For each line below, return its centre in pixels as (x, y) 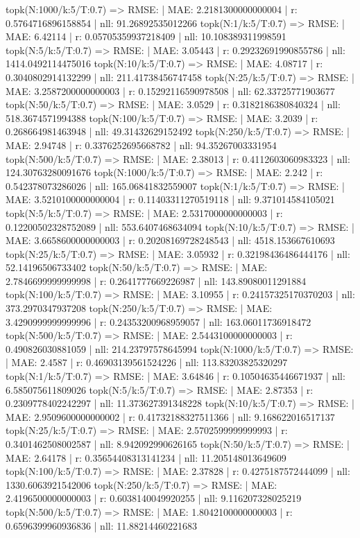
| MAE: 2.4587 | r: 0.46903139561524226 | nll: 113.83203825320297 (147, 362)
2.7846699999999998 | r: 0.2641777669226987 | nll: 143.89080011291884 (156, 280)
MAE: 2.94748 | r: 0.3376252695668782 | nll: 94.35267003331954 (141, 145)
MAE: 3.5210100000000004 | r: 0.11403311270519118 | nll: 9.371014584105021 (170, 199)
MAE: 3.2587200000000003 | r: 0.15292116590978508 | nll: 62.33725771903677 (170, 90)
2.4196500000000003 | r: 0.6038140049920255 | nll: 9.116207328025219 (154, 498)
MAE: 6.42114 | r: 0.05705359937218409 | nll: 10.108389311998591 (146, 36)
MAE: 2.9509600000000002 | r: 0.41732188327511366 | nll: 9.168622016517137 (170, 416)
